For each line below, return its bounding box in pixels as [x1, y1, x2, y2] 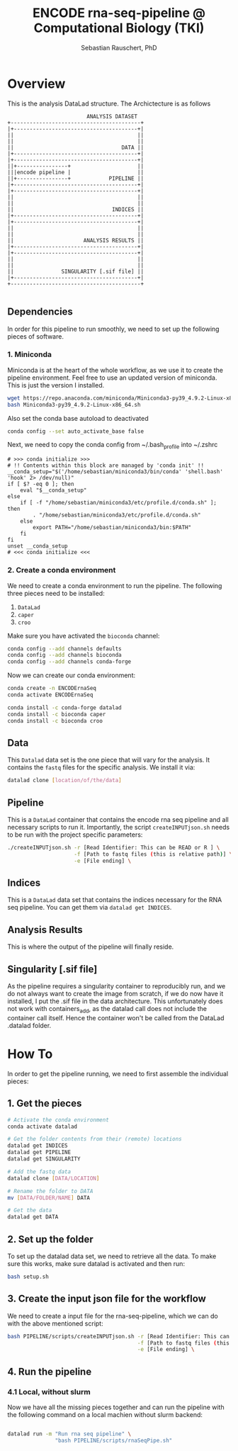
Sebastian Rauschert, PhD [81, 43, 157, 52]
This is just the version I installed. [7, 380, 105, 389]
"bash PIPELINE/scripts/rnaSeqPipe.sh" [55, 1437, 173, 1444]
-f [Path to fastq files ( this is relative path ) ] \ [74, 850, 233, 858]
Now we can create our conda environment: [7, 671, 136, 679]
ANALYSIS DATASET [86, 113, 138, 120]
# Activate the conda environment [7, 1116, 110, 1124]
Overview [7, 76, 66, 91]
